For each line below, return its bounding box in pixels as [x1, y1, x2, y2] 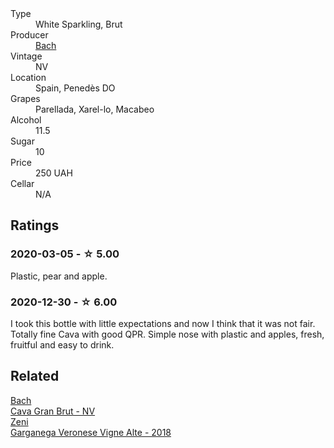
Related [10, 368, 60, 385]
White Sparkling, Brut [35, 18, 123, 30]
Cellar [10, 178, 35, 189]
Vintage [10, 50, 43, 62]
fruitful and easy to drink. [10, 338, 115, 351]
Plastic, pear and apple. [10, 270, 108, 282]
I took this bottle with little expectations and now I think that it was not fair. [10, 317, 316, 329]
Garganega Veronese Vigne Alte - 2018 [10, 426, 172, 438]
